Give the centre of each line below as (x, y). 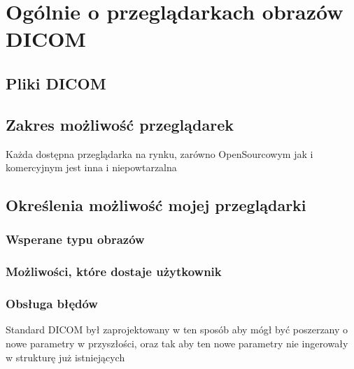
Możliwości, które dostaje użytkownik (114, 272)
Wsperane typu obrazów (75, 239)
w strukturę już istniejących (65, 357)
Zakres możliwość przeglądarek (120, 124)
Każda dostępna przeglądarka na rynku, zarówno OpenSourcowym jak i (160, 153)
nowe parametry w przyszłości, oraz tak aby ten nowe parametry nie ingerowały (177, 343)
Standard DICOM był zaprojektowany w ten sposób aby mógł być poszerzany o (177, 330)
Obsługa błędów (52, 304)
